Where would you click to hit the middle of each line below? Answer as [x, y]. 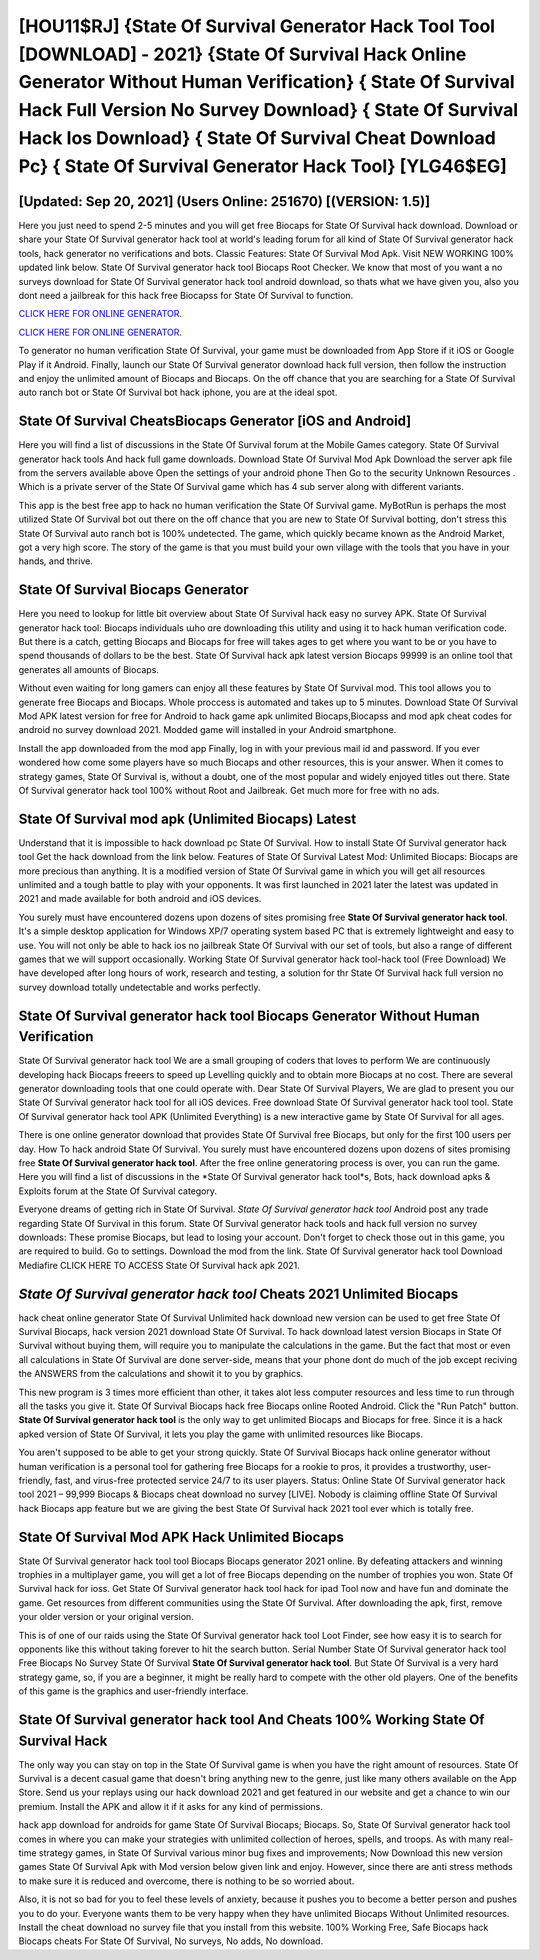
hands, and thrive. [56, 561]
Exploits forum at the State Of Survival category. [118, 1191]
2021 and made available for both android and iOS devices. [140, 899]
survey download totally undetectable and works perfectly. [139, 987]
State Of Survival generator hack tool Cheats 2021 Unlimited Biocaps [238, 1293]
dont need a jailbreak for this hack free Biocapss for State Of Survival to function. [186, 295]
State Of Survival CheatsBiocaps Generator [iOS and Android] [215, 421]
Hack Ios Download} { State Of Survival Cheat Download [257, 137]
